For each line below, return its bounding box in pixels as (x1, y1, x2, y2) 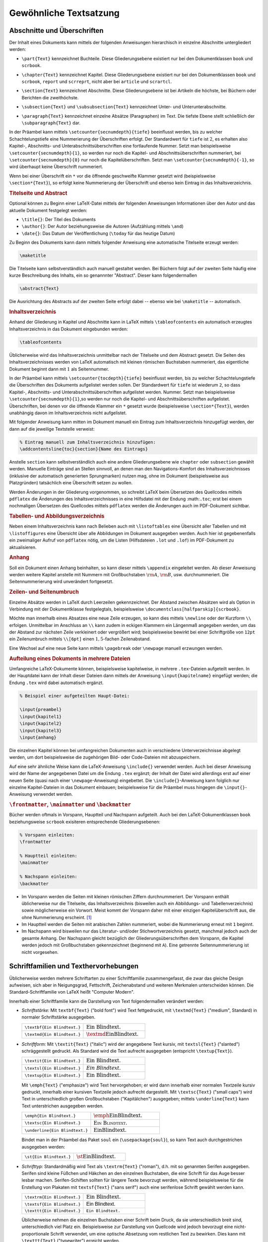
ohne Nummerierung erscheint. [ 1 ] (21, 914, 92, 920)
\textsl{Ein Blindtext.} (24, 1066, 81, 1071)
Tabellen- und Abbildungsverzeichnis (9, 513, 105, 520)
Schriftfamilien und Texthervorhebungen (9, 962, 139, 971)
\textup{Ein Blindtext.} (24, 1073, 81, 1078)
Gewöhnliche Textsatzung (9, 7, 120, 18)
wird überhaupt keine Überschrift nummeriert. (9, 164, 104, 170)
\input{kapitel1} (19, 713, 62, 719)
